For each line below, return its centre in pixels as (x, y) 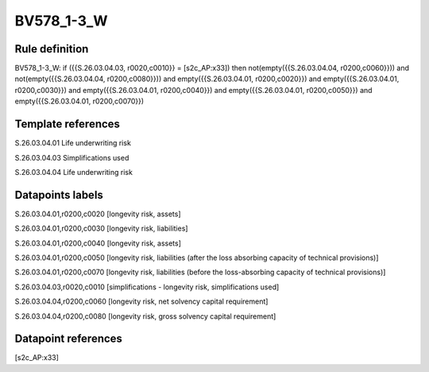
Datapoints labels (59, 195)
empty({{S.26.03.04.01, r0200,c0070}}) (79, 101)
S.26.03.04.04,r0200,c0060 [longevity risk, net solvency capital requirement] (141, 301)
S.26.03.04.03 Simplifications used (72, 157)
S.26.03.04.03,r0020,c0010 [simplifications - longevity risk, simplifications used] (147, 287)
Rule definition (52, 49)
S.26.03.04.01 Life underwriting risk (73, 143)
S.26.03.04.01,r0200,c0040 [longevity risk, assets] (98, 243)
